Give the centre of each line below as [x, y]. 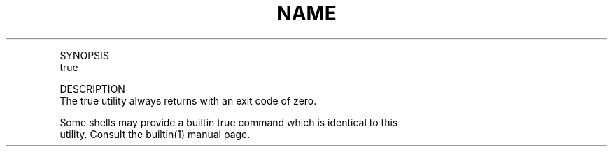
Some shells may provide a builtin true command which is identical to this [229, 122]
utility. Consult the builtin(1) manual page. [155, 134]
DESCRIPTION [92, 89]
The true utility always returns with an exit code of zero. [188, 100]
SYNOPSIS [84, 55]
